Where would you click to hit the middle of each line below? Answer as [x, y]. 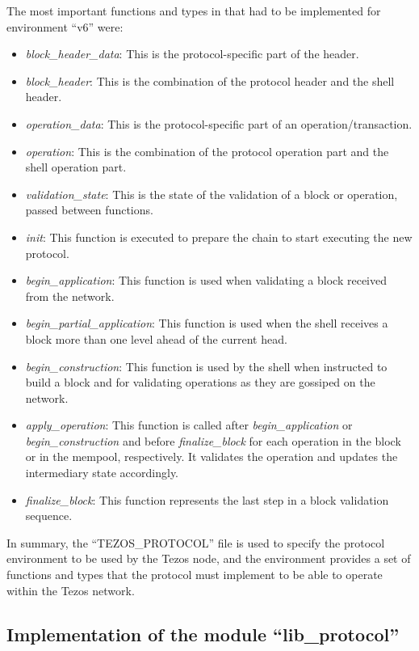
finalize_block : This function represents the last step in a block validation [207, 499]
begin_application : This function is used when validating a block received [206, 280]
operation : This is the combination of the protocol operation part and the [207, 151]
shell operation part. [76, 167]
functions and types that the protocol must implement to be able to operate [195, 575]
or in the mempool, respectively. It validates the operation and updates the [212, 457]
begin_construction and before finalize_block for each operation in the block [213, 440]
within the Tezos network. [71, 590]
